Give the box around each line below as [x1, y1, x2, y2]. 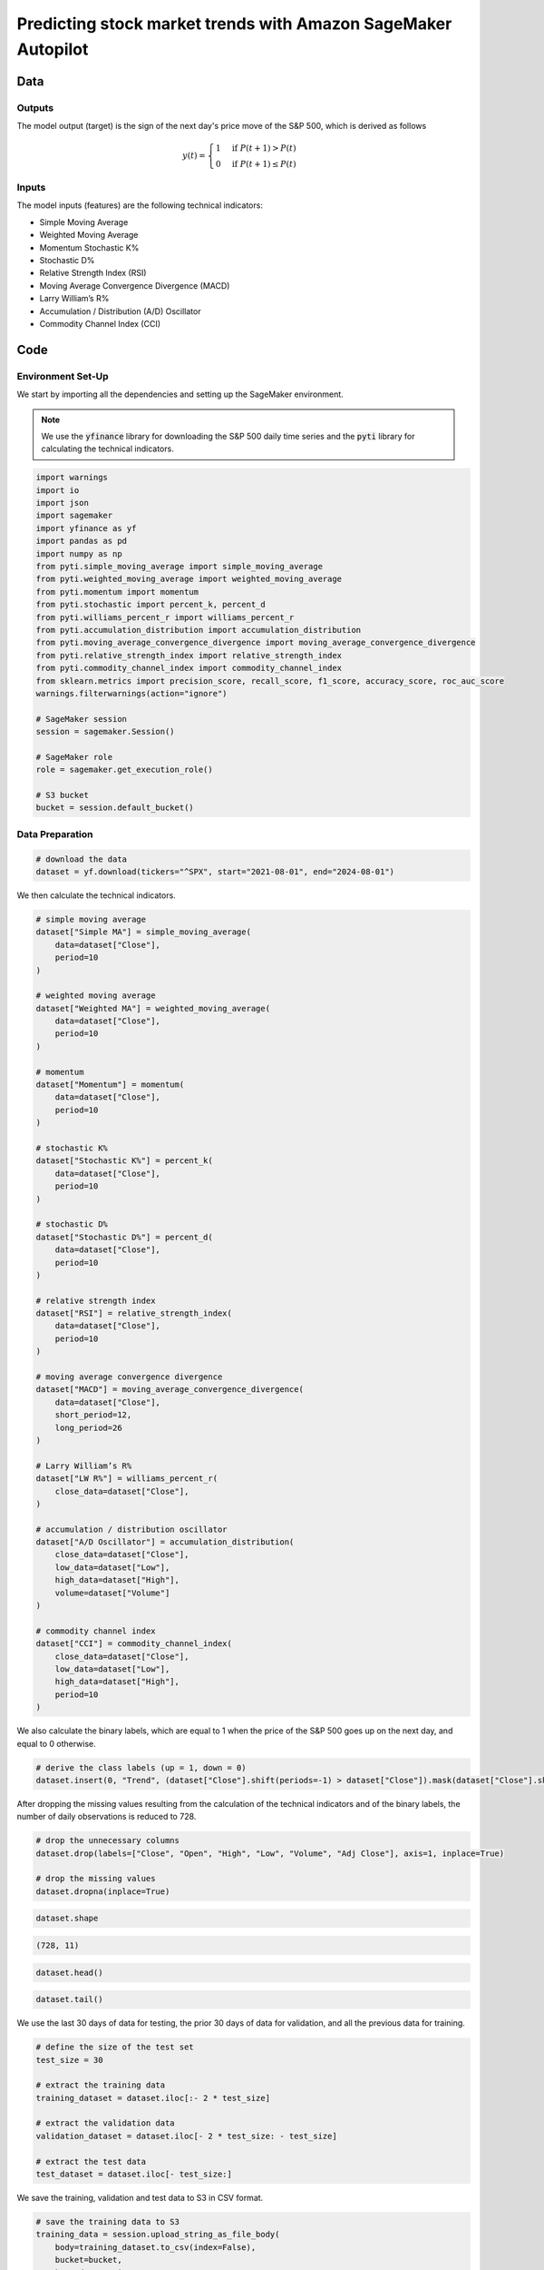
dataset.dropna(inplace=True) [35, 1886, 170, 1897]
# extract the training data [35, 2080, 166, 2090]
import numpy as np [35, 548, 122, 558]
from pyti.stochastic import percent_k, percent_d [35, 599, 267, 610]
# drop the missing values [35, 1873, 156, 1884]
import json [35, 498, 90, 508]
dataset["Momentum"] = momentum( [35, 1080, 185, 1090]
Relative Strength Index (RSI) [39, 268, 147, 279]
